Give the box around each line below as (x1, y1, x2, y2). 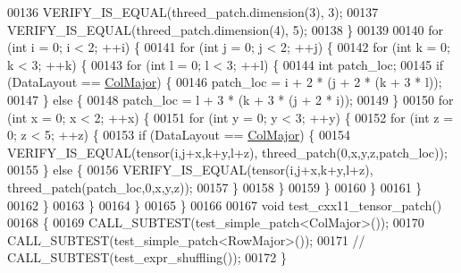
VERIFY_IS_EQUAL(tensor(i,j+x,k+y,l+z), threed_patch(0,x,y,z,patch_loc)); (7, 142, 448, 161)
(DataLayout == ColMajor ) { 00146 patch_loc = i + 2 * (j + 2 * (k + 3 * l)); (7, 73, 442, 91)
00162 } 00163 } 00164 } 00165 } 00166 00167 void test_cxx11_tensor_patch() (7, 195, 442, 214)
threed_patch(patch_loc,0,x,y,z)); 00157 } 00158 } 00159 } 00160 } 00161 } (7, 177, 423, 196)
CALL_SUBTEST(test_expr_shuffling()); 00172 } (7, 248, 287, 267)
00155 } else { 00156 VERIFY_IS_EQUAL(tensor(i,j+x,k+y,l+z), (7, 160, 373, 179)
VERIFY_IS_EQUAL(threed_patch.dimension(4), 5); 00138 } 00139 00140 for (7, 20, 444, 38)
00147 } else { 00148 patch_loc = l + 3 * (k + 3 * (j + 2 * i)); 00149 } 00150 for (7, 90, 454, 108)
